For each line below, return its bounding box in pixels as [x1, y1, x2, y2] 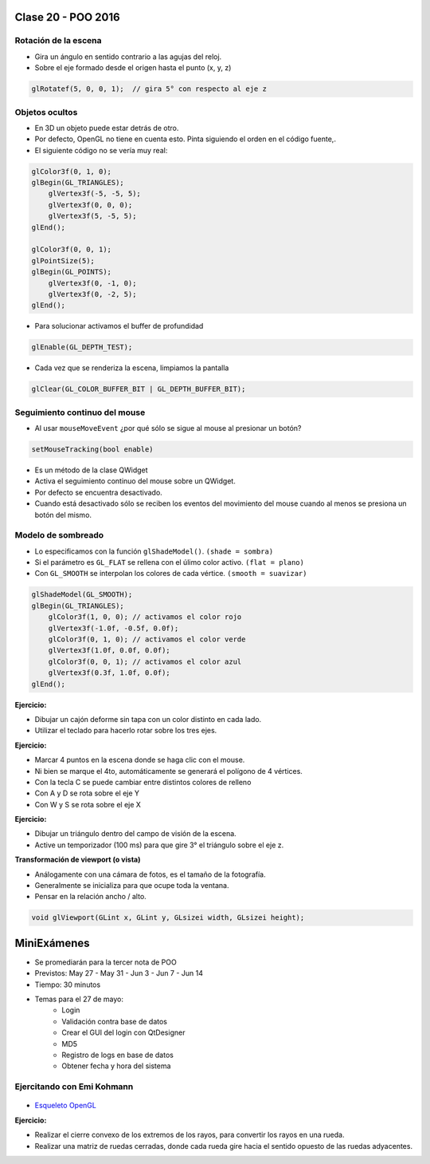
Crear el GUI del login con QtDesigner [61, 1028, 186, 1037]
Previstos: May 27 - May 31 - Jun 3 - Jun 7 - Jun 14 [34, 969, 203, 978]
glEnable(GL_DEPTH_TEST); [31, 343, 133, 352]
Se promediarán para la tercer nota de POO [34, 957, 177, 967]
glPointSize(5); [31, 256, 96, 265]
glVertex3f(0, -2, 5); [48, 290, 137, 298]
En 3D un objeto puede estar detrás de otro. [34, 123, 179, 132]
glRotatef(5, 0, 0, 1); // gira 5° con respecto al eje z [31, 85, 267, 93]
